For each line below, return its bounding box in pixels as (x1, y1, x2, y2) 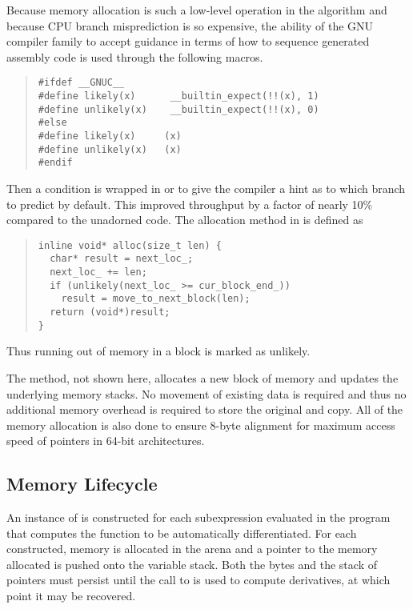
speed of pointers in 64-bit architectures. (6, 432, 205, 449)
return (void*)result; (50, 307, 170, 319)
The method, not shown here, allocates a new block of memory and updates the (6, 369, 399, 386)
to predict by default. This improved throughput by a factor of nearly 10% (6, 195, 373, 212)
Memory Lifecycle (6, 471, 158, 496)
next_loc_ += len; (50, 266, 147, 278)
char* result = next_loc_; (50, 253, 194, 265)
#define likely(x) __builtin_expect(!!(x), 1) (38, 90, 319, 102)
